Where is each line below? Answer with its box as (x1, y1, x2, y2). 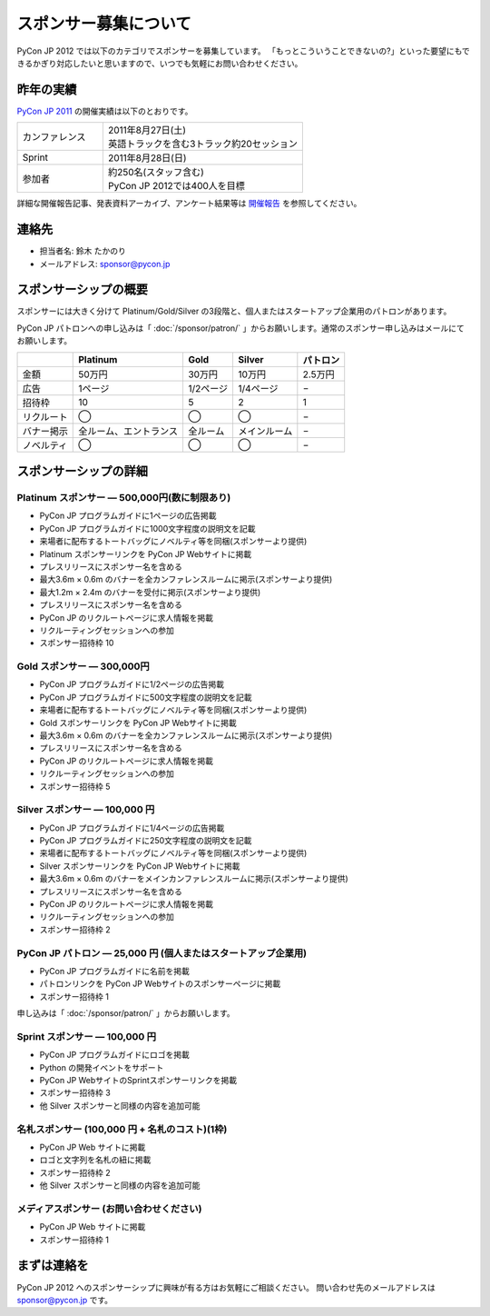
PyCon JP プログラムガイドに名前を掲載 (39, 965, 191, 976)
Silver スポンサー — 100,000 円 (16, 803, 155, 816)
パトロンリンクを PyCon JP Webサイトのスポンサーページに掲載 (39, 978, 281, 990)
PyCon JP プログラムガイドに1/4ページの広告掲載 (39, 822, 225, 833)
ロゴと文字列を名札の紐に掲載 (39, 1154, 152, 1165)
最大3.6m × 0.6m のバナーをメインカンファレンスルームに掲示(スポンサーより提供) (39, 873, 348, 884)
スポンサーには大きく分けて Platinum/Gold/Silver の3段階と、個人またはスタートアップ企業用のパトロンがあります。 (16, 305, 452, 317)
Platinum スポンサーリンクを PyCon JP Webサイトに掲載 (39, 548, 252, 559)
